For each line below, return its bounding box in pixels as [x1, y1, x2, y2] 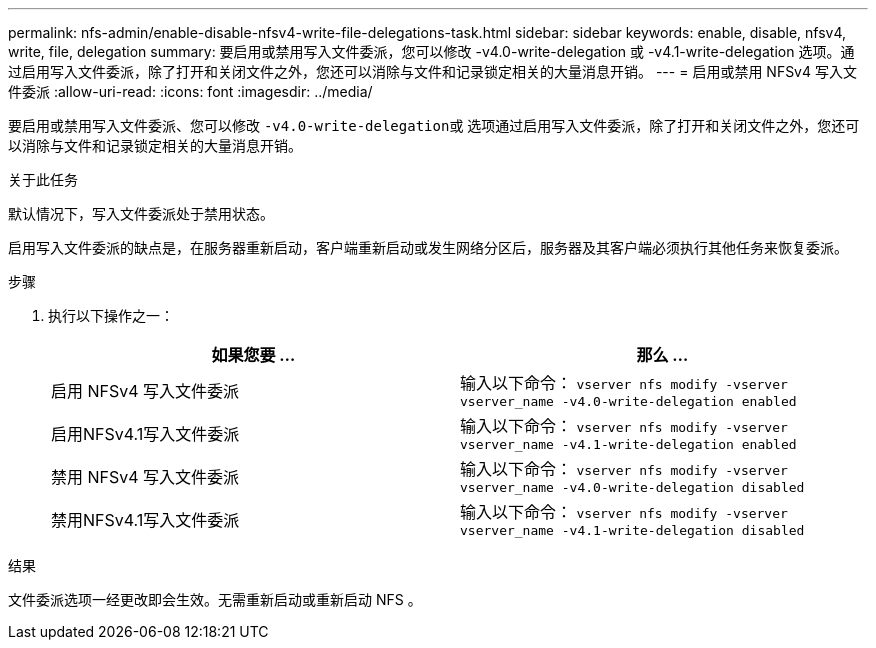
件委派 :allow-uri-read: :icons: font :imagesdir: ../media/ [8, 83, 373, 100]
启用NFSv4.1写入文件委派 [51, 423, 240, 444]
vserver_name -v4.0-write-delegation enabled [460, 394, 797, 409]
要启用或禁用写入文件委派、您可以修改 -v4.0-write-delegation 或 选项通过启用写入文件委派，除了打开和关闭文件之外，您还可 [8, 117, 860, 134]
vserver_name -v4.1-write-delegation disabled [460, 523, 805, 538]
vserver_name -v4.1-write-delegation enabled [460, 437, 797, 452]
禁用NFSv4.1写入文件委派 [51, 509, 240, 530]
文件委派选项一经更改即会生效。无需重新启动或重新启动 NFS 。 [8, 591, 422, 608]
